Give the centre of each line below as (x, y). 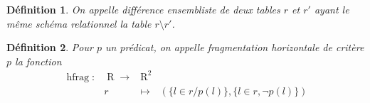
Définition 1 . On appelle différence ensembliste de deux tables (143, 9)
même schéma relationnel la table (79, 23)
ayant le (332, 9)
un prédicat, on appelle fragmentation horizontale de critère (234, 47)
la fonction (38, 61)
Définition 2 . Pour (50, 47)
